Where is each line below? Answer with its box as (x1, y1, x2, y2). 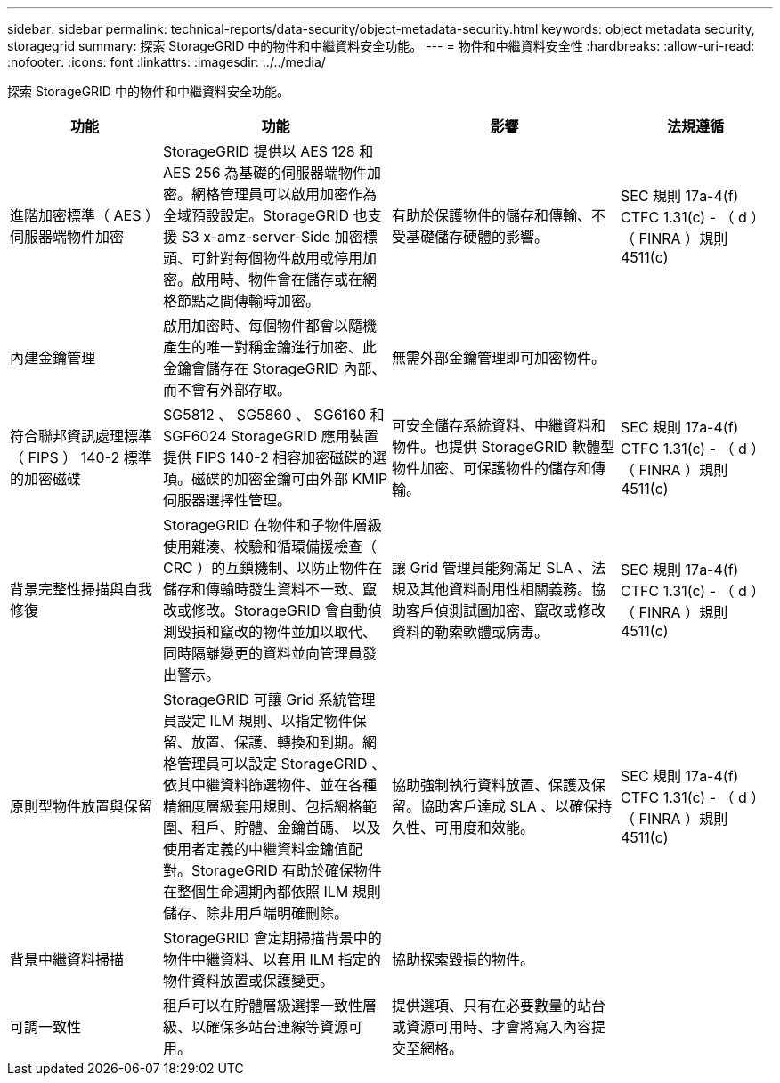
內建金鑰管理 (10, 349, 96, 367)
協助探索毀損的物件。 (392, 950, 535, 968)
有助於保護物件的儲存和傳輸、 (392, 206, 592, 224)
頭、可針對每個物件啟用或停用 (163, 249, 363, 267)
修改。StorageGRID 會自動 (191, 602, 368, 619)
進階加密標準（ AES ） (10, 206, 159, 224)
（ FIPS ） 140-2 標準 (10, 449, 152, 466)
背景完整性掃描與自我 (10, 580, 153, 598)
